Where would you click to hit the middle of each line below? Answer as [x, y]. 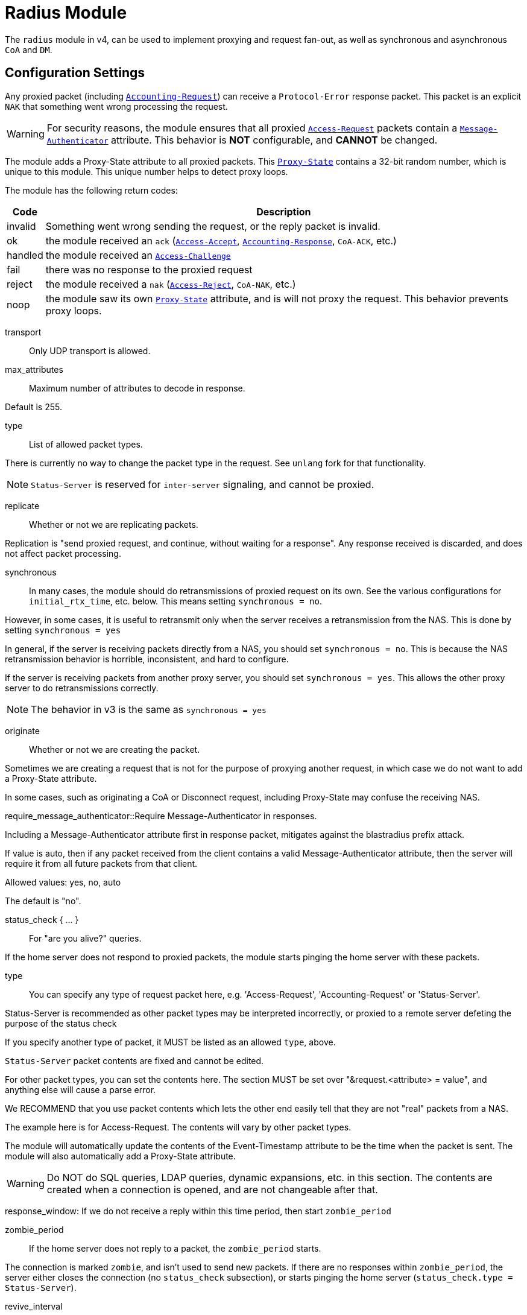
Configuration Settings [75, 73]
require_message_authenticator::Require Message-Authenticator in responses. [161, 816]
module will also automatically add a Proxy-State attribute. [120, 1156]
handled [25, 255]
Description [284, 211]
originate [22, 730]
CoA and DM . [29, 49]
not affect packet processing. [63, 553]
